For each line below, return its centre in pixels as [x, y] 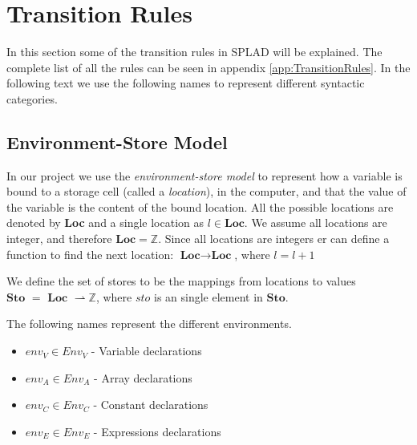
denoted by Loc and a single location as [105, 222]
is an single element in [208, 296]
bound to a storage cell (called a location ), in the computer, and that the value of [206, 191]
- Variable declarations [146, 351]
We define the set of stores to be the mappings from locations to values [181, 281]
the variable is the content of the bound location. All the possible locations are [200, 206]
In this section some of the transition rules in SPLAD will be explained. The [194, 52]
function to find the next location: [90, 254]
